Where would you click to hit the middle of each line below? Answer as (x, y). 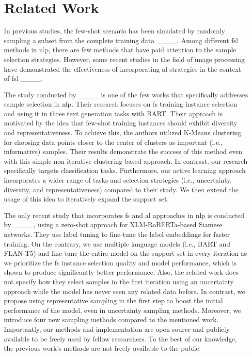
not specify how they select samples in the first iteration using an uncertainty (119, 281)
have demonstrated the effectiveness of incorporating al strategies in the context (123, 69)
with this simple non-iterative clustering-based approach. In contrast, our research (126, 161)
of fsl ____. (24, 78)
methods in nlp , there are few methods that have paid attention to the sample (120, 50)
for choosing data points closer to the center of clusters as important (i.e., (113, 142)
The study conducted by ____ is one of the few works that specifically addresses (126, 94)
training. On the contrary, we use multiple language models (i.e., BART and (117, 243)
